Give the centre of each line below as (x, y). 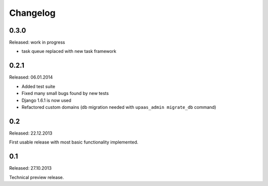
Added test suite (38, 86)
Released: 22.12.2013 (31, 133)
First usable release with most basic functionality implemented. (74, 142)
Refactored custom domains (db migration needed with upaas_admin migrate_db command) (119, 107)
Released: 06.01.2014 (31, 77)
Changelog (32, 13)
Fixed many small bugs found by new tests (65, 93)
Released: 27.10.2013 (31, 168)
